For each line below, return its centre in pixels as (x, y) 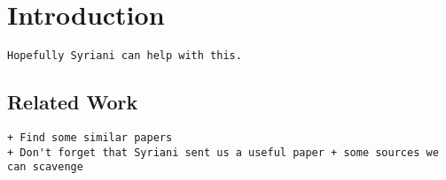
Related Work (73, 102)
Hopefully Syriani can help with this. (125, 56)
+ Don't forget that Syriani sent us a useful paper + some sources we (223, 152)
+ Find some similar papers (90, 137)
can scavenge (45, 167)
